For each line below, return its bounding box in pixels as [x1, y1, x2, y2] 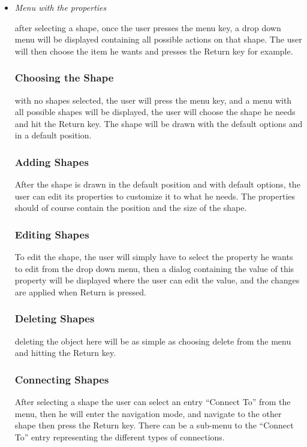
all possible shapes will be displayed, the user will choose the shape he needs [14, 105, 296, 118]
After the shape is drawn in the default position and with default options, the [14, 178, 300, 191]
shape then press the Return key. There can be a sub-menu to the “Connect [14, 419, 294, 431]
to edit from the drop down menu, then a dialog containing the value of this [14, 262, 294, 274]
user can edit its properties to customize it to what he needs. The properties [14, 189, 296, 202]
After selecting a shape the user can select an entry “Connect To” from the [14, 395, 291, 408]
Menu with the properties [14, 1, 107, 13]
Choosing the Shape [14, 70, 114, 85]
